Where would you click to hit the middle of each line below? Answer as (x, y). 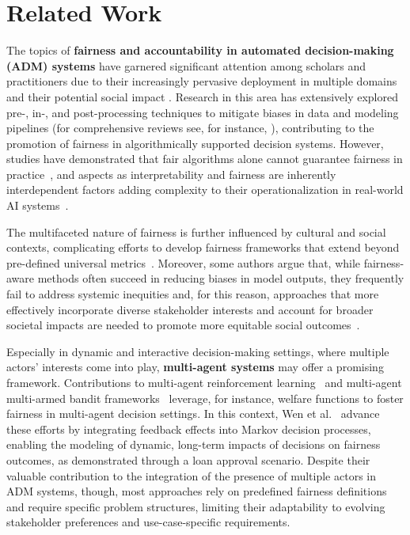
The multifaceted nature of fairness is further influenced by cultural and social (196, 231)
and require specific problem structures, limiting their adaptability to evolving (196, 506)
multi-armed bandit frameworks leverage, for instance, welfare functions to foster (205, 398)
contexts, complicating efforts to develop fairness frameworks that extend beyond (203, 247)
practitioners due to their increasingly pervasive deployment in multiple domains (202, 81)
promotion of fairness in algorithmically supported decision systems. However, (195, 143)
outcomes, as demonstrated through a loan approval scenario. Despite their (188, 459)
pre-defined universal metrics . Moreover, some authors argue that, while (184, 262)
